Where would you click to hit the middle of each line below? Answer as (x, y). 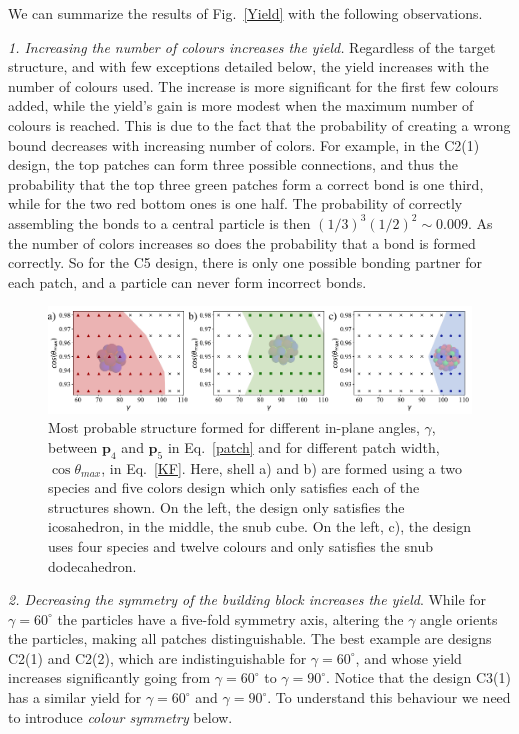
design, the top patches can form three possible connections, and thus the (233, 164)
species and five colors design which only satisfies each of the (234, 487)
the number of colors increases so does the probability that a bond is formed (242, 242)
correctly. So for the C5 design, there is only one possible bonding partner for (245, 262)
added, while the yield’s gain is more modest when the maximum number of (241, 105)
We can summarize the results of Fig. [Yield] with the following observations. (245, 13)
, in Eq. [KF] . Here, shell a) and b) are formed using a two (282, 467)
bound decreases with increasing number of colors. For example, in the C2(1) (244, 144)
